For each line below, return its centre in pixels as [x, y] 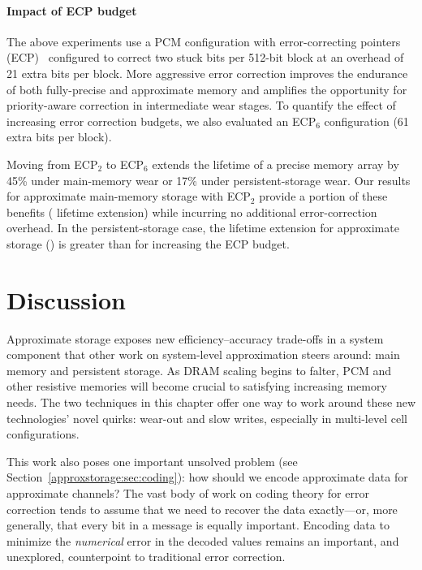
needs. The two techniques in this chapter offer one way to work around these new [211, 402]
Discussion [66, 299]
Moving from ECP [52, 164]
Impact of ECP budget [72, 10]
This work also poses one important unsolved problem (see [152, 461]
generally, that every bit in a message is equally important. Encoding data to [198, 525]
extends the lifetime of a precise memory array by [276, 164]
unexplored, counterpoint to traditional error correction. [146, 557]
